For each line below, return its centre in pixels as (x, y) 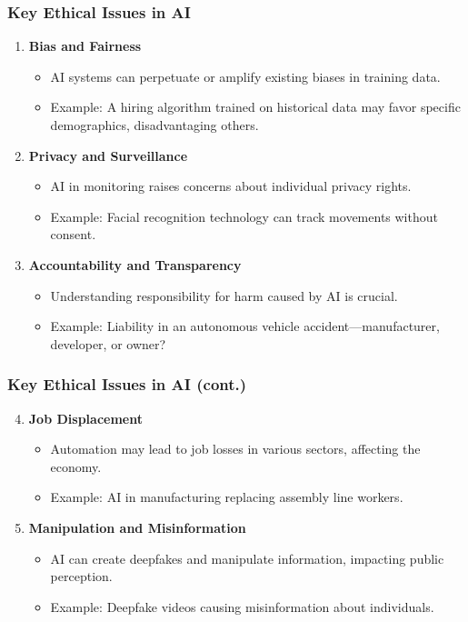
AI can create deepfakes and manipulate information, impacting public (247, 558)
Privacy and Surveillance (108, 155)
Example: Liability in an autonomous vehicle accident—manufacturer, (245, 326)
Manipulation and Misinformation (137, 527)
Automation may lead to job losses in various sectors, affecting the (235, 449)
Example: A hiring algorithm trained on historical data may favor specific (255, 107)
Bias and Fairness (85, 46)
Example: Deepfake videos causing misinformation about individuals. (242, 606)
